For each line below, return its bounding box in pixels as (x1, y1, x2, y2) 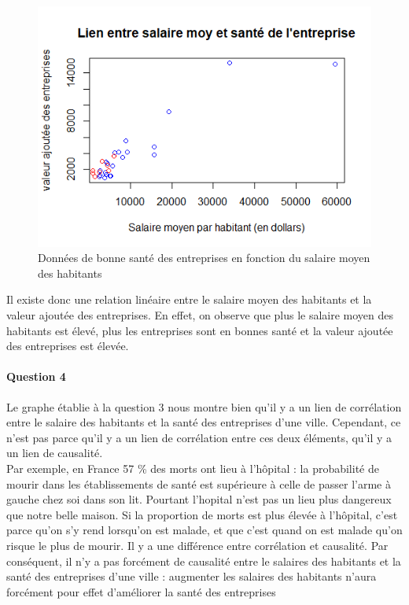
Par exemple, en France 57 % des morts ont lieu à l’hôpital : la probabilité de (6, 459, 379, 476)
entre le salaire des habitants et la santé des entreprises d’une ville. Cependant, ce (6, 414, 401, 430)
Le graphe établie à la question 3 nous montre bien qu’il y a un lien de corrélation (6, 398, 402, 415)
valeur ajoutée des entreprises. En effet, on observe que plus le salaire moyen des (6, 306, 394, 323)
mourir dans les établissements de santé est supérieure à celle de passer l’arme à (6, 475, 391, 492)
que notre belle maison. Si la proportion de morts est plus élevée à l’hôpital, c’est (6, 506, 398, 522)
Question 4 (6, 368, 66, 385)
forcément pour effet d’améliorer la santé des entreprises (6, 583, 276, 599)
